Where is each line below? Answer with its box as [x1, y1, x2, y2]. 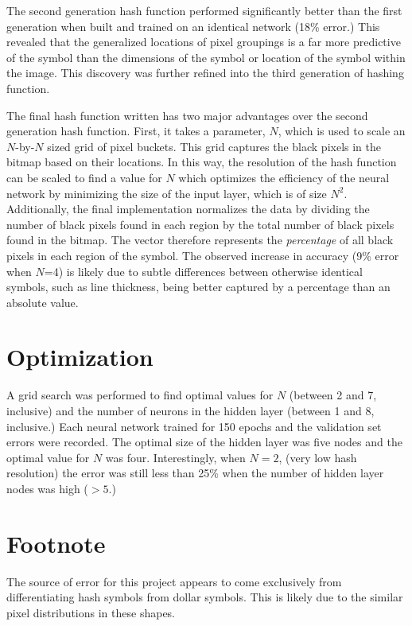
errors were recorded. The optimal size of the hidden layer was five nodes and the [6, 434, 402, 450]
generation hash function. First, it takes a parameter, [6, 122, 266, 139]
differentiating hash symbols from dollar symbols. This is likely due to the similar [6, 589, 403, 605]
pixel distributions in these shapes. [6, 604, 176, 620]
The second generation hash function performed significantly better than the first [6, 2, 402, 18]
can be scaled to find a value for [6, 169, 162, 185]
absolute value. [6, 294, 79, 310]
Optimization [6, 340, 154, 373]
